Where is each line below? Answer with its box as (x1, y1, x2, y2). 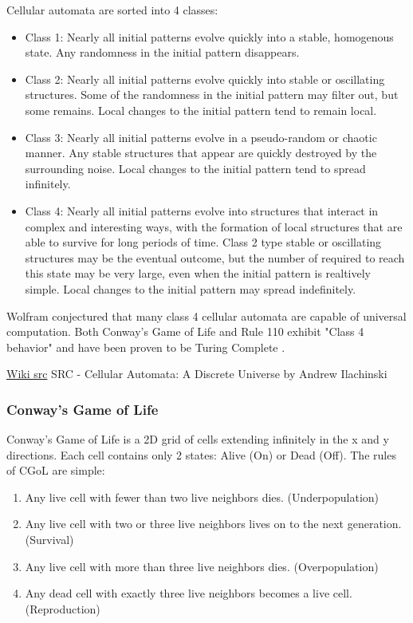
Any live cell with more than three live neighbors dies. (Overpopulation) (25, 558, 379, 574)
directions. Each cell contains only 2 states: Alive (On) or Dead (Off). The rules (6, 446, 396, 463)
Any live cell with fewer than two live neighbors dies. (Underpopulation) (25, 488, 380, 505)
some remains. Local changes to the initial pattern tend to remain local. (25, 101, 377, 118)
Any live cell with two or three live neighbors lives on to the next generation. (25, 515, 402, 532)
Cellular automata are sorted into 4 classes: (6, 2, 218, 18)
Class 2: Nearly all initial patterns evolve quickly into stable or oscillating (25, 70, 385, 87)
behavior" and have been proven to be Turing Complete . (6, 338, 285, 355)
